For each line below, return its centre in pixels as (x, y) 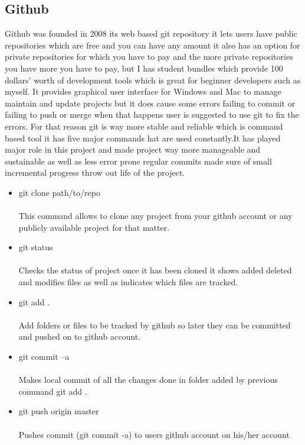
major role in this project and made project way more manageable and (133, 149)
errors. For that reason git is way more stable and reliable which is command (144, 126)
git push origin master (59, 411)
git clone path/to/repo (59, 192)
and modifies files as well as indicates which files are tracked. (128, 282)
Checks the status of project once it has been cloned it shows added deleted (155, 270)
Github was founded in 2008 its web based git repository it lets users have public (151, 33)
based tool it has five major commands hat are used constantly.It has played (143, 138)
